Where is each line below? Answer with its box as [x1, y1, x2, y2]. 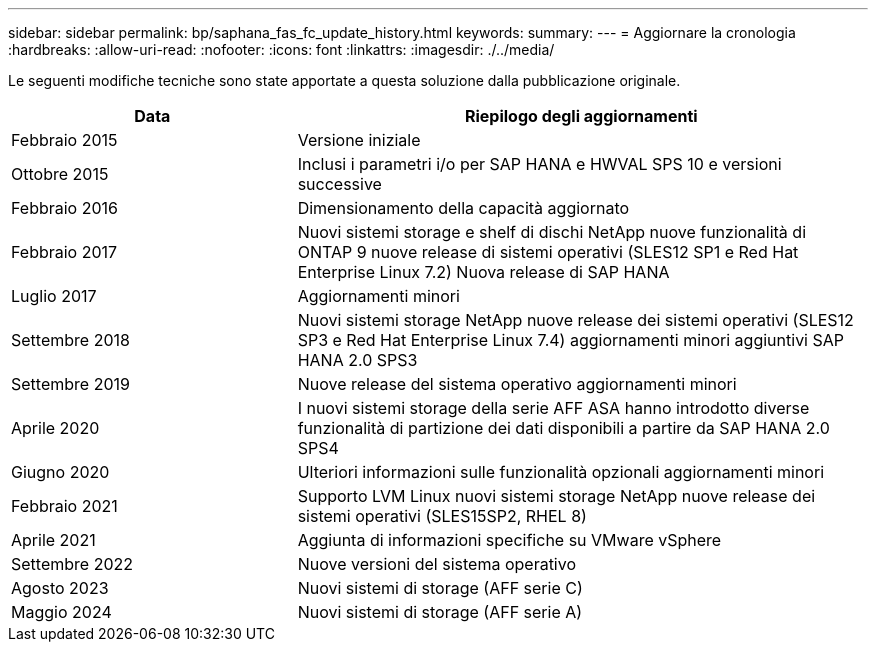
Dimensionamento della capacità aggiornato [297, 198, 630, 218]
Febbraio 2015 [11, 130, 118, 150]
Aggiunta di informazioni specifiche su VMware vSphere [297, 530, 722, 550]
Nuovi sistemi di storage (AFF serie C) [297, 578, 583, 598]
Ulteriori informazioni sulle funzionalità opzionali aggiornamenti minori [297, 462, 825, 482]
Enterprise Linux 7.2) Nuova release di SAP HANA [297, 262, 670, 282]
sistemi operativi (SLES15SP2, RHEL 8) [297, 506, 587, 526]
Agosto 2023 [11, 578, 109, 598]
